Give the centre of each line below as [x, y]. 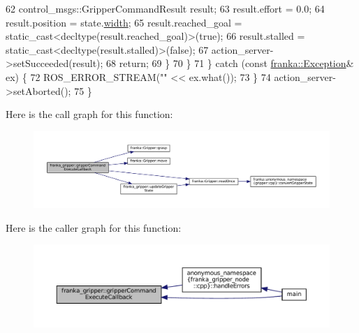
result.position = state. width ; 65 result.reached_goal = [124, 22]
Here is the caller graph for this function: [94, 227]
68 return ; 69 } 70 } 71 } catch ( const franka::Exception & [230, 63]
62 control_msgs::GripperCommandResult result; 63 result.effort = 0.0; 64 [165, 8]
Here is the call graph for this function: [89, 114]
